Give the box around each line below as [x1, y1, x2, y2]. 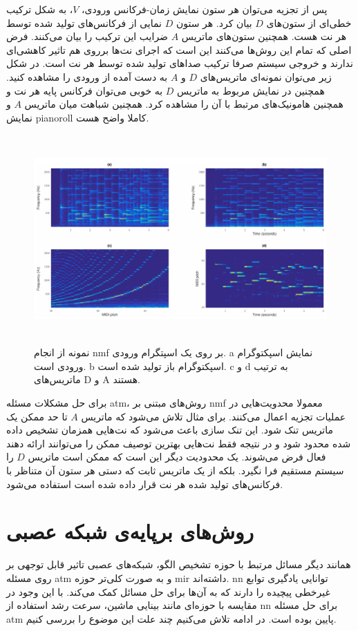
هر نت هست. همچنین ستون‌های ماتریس [181, 29, 347, 43]
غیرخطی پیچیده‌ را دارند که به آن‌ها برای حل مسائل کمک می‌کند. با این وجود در [6, 584, 330, 599]
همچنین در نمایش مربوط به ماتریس [177, 83, 325, 97]
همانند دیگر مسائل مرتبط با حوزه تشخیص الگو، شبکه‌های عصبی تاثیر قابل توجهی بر [6, 557, 351, 572]
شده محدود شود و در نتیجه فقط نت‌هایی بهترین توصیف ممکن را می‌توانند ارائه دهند [6, 436, 351, 450]
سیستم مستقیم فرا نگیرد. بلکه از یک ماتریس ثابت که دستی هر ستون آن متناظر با [6, 463, 344, 478]
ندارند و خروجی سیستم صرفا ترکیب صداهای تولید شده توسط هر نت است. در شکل [6, 56, 353, 70]
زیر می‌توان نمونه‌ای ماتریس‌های [200, 69, 332, 84]
